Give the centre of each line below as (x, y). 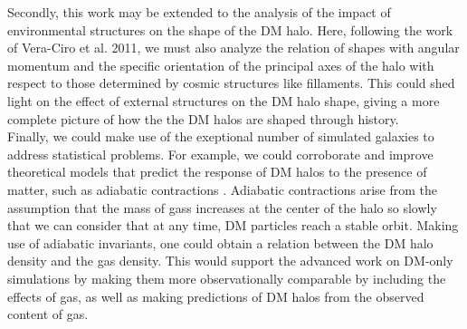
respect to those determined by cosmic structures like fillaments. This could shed (231, 83)
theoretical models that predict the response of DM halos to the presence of (217, 172)
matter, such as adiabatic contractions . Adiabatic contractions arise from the (223, 189)
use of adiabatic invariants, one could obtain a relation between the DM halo (220, 242)
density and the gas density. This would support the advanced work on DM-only (230, 261)
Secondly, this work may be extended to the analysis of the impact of (199, 12)
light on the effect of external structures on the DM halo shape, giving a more (224, 100)
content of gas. (48, 314)
